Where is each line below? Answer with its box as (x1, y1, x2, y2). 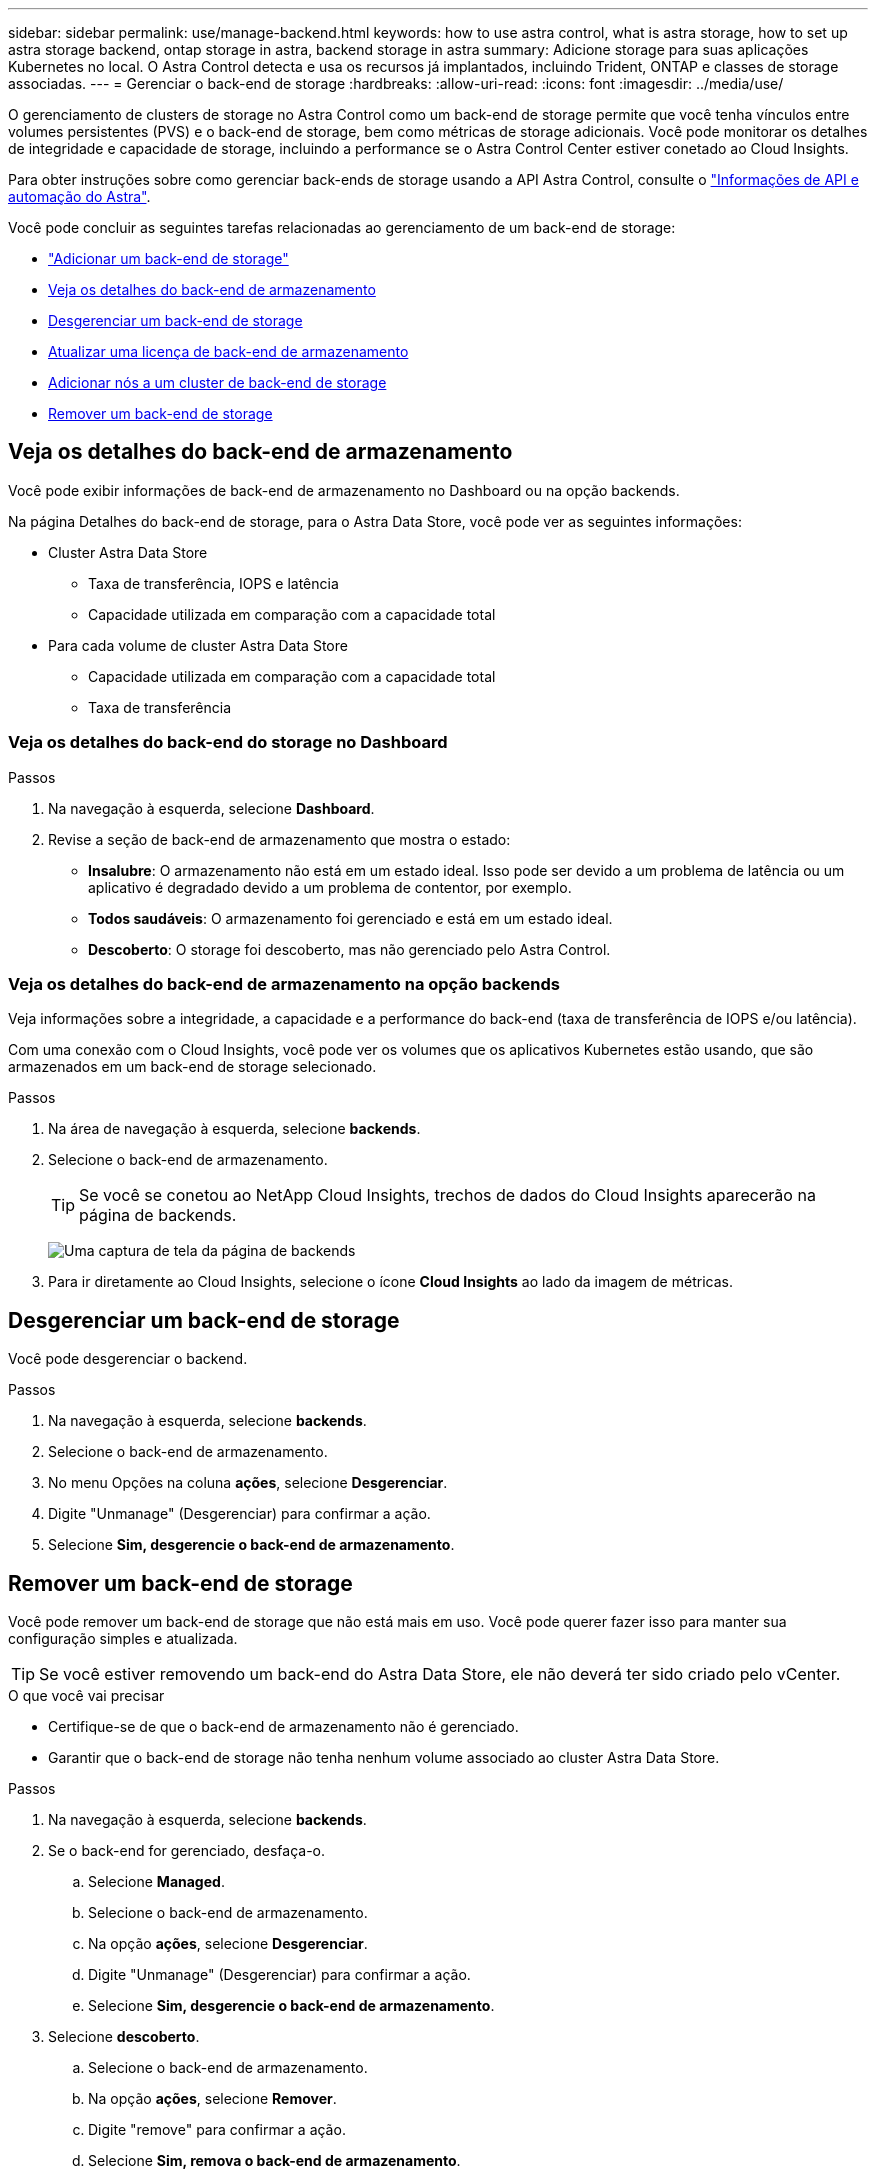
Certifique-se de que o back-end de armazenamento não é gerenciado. (48, 1718, 519, 1736)
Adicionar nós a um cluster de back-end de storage (48, 374, 387, 391)
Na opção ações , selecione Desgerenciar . (88, 1935, 368, 1953)
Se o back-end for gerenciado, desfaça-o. (48, 1842, 326, 1860)
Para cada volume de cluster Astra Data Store (48, 636, 348, 654)
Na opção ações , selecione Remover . (88, 2090, 337, 2108)
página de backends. (79, 1205, 237, 1226)
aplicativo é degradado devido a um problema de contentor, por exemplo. (88, 878, 572, 896)
